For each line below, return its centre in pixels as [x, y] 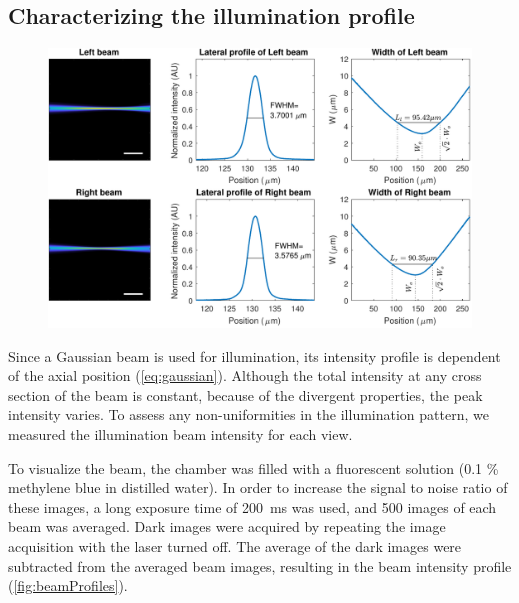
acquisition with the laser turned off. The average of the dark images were [235, 546]
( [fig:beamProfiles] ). [68, 585]
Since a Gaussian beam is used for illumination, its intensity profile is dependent [254, 355]
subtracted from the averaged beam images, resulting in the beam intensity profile [260, 565]
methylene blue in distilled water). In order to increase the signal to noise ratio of [258, 487]
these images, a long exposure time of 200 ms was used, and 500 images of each [252, 506]
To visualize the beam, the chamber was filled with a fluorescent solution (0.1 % [253, 467]
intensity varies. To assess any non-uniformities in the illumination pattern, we [248, 414]
